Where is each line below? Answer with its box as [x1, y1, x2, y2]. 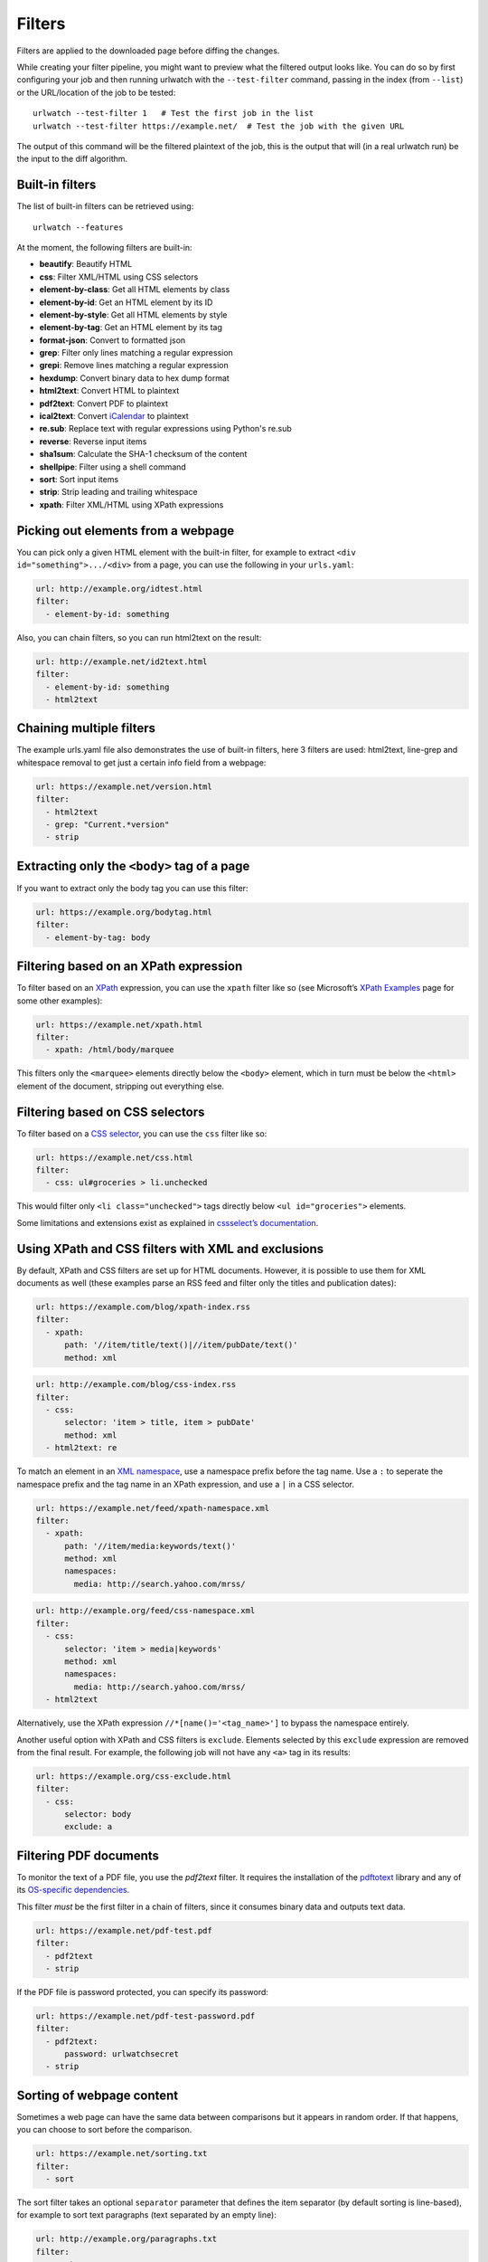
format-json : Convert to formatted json [39, 335, 186, 346]
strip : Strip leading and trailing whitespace [39, 487, 198, 498]
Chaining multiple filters [16, 720, 156, 737]
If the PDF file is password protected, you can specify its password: [16, 1986, 268, 1997]
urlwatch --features [33, 222, 124, 233]
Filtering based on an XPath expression [16, 959, 243, 974]
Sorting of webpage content [16, 2087, 179, 2103]
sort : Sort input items [39, 474, 119, 484]
